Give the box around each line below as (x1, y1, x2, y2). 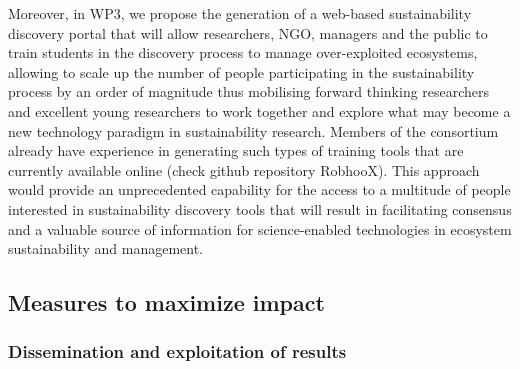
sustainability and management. (8, 238, 204, 259)
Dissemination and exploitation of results (8, 339, 347, 364)
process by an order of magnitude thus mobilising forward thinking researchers (8, 81, 490, 102)
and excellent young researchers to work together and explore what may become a (8, 100, 511, 121)
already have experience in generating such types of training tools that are (8, 140, 464, 161)
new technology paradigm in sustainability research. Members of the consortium (8, 120, 499, 141)
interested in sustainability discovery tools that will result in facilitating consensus (8, 198, 512, 219)
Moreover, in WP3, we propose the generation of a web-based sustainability (8, 3, 472, 23)
